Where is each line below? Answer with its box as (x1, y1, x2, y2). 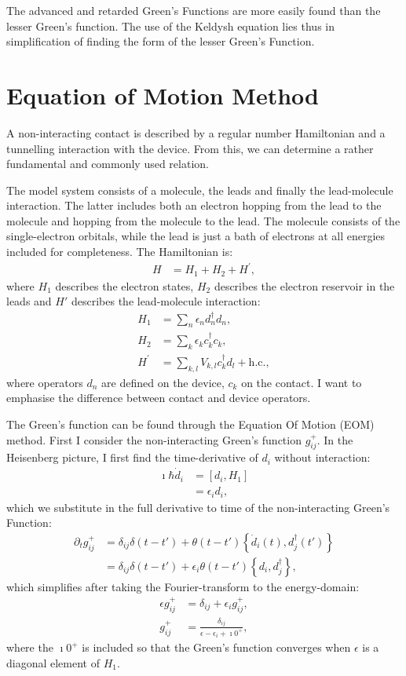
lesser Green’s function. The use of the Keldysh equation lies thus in (6, 17, 335, 34)
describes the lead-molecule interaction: (71, 293, 261, 309)
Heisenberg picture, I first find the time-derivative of (6, 449, 258, 466)
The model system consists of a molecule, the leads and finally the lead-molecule (6, 181, 393, 198)
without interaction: (274, 449, 371, 466)
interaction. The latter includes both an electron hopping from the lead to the (6, 197, 382, 214)
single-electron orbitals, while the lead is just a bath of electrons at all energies (6, 228, 386, 244)
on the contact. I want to (241, 374, 362, 390)
